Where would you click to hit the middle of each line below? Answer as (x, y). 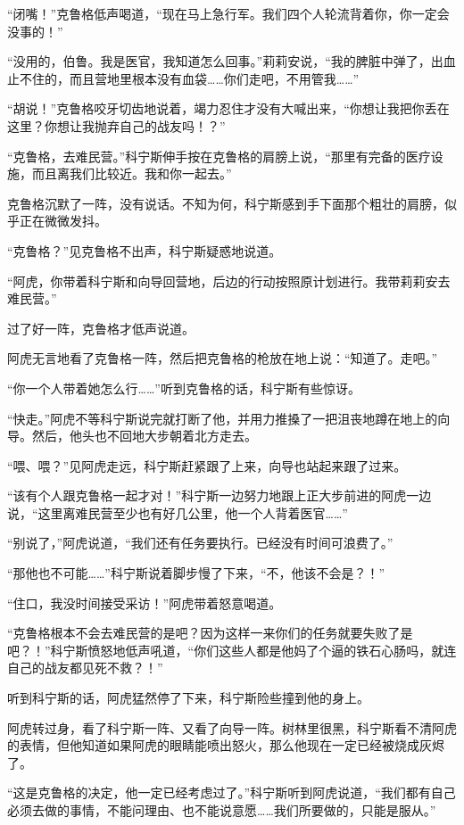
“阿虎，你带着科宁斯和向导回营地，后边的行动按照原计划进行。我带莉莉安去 (229, 280)
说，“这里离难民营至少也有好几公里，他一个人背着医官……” (178, 512)
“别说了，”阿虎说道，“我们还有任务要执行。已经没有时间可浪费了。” (200, 543)
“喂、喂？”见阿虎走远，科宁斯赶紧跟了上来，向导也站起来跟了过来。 (207, 465)
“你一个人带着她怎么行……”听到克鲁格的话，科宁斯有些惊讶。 (184, 388)
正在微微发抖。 (63, 221)
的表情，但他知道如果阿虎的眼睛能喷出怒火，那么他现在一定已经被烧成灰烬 (226, 745)
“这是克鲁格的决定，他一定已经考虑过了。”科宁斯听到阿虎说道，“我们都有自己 (232, 792)
